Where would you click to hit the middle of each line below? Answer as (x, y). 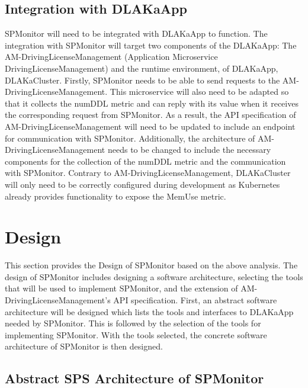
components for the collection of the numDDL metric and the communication (145, 161)
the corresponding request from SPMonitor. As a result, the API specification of (150, 115)
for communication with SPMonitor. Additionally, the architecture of (130, 138)
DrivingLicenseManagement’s (58, 300)
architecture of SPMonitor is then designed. (84, 346)
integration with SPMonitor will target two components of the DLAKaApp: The (151, 45)
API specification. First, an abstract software (195, 300)
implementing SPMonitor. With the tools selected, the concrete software (136, 334)
